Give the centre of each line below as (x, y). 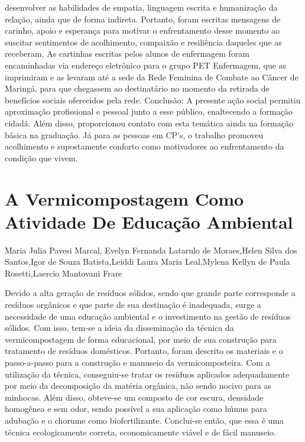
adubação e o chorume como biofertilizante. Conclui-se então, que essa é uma (144, 420)
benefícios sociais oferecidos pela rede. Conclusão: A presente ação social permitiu (153, 100)
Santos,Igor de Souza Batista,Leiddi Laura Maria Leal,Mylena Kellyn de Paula (147, 261)
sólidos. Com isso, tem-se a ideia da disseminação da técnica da (119, 328)
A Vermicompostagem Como (124, 198)
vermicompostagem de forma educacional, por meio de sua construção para (141, 339)
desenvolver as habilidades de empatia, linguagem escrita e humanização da (141, 7)
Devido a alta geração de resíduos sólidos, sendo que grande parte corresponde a (150, 293)
